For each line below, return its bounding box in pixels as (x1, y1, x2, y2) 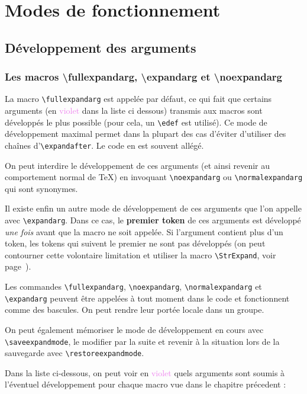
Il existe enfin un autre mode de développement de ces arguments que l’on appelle (5, 202, 302, 214)
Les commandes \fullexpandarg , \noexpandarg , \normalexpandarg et (5, 280, 262, 293)
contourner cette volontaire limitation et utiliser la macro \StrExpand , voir (5, 248, 276, 261)
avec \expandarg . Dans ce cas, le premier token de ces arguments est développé (5, 213, 301, 226)
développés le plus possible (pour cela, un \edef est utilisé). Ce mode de (5, 116, 267, 128)
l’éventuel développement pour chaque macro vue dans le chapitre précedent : (5, 378, 286, 390)
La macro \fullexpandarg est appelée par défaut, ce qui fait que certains (5, 92, 272, 105)
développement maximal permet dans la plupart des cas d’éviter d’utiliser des (5, 127, 286, 140)
